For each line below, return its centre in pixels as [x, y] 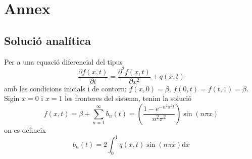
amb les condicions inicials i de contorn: [65, 88]
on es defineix [25, 129]
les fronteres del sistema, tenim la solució [128, 98]
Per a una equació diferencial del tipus [63, 61]
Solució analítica [48, 40]
